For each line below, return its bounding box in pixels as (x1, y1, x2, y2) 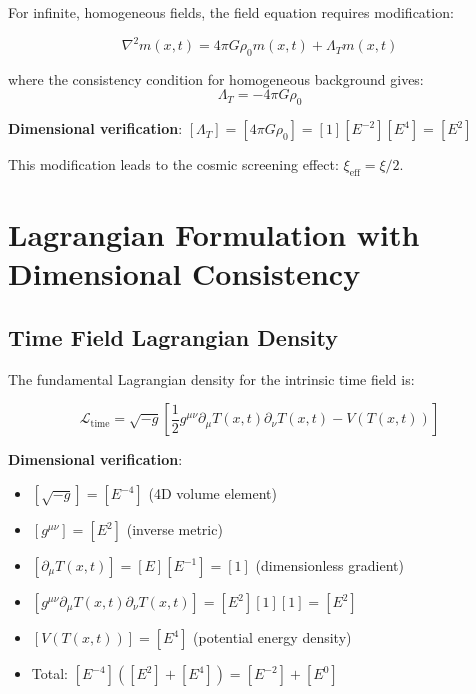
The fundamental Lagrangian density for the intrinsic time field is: (8, 368, 415, 389)
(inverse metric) (126, 519, 223, 540)
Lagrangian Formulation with (8, 214, 420, 255)
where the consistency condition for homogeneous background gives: (8, 68, 424, 89)
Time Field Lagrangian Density (8, 322, 338, 353)
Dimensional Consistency (8, 253, 361, 294)
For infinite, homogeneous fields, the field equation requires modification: (8, 2, 454, 22)
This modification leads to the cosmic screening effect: (8, 154, 339, 175)
